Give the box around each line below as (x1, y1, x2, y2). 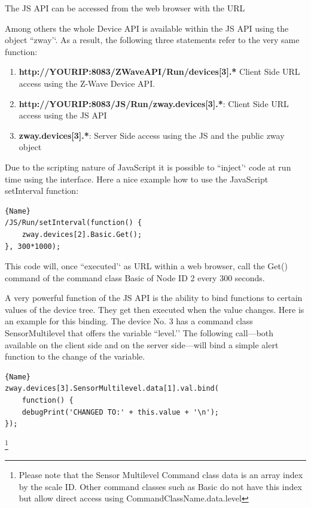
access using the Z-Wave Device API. (19, 77, 155, 89)
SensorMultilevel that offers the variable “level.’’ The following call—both (5, 327, 274, 339)
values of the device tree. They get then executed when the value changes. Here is (5, 303, 304, 315)
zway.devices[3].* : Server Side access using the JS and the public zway (19, 129, 285, 141)
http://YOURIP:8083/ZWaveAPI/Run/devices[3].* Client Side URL (19, 65, 300, 78)
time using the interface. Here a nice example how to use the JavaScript (5, 172, 269, 185)
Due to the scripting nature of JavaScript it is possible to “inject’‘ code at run (5, 160, 291, 173)
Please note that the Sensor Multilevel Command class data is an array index (19, 469, 303, 481)
